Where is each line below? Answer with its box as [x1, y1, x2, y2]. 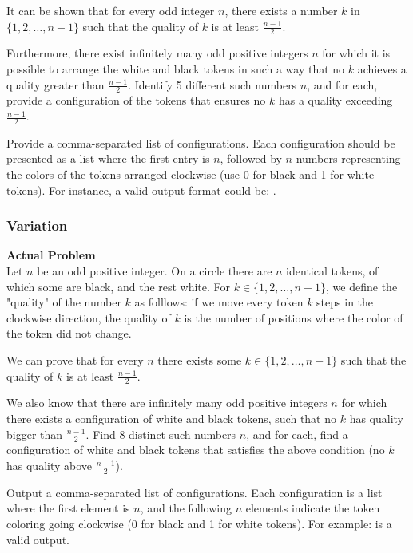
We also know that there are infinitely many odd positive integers [6, 394, 328, 411]
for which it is [322, 45, 391, 61]
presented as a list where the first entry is [6, 150, 210, 167]
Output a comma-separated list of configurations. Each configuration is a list [6, 484, 383, 500]
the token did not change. [6, 325, 132, 342]
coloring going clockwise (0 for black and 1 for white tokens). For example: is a [6, 515, 392, 532]
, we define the [326, 278, 398, 294]
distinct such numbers [129, 425, 236, 442]
